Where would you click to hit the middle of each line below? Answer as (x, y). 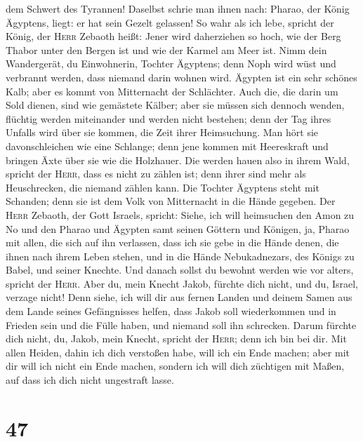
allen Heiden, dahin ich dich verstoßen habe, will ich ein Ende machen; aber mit (178, 352)
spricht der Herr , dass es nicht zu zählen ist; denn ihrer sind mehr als (156, 174)
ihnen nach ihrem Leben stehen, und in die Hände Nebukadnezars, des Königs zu (180, 256)
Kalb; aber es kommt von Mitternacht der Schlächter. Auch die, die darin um (172, 91)
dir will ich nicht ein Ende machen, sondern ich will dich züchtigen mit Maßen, (175, 366)
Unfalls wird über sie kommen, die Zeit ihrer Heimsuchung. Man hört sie (162, 132)
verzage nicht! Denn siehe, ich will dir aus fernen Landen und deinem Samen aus (179, 297)
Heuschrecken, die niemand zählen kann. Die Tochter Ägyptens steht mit (163, 187)
